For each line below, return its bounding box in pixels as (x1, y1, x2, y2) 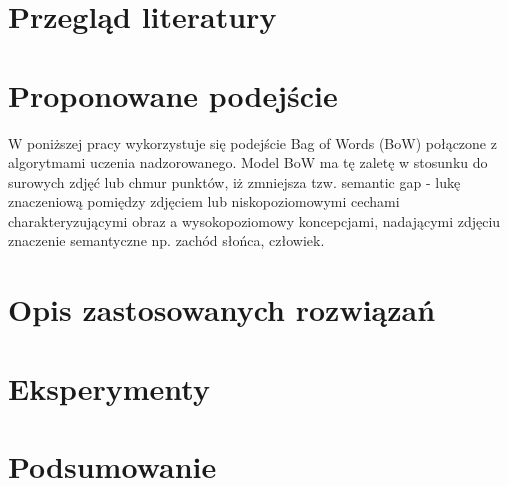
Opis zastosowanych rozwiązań (8, 289, 436, 330)
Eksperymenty (8, 367, 210, 408)
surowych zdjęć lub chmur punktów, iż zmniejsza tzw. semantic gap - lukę (8, 171, 461, 192)
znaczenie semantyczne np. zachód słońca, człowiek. (8, 230, 325, 251)
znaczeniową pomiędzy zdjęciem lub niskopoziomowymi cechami (8, 191, 400, 212)
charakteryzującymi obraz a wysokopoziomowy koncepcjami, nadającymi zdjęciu (8, 210, 501, 231)
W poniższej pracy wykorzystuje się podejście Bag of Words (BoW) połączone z (8, 132, 497, 153)
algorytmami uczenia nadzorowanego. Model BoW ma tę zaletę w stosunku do (8, 152, 488, 173)
